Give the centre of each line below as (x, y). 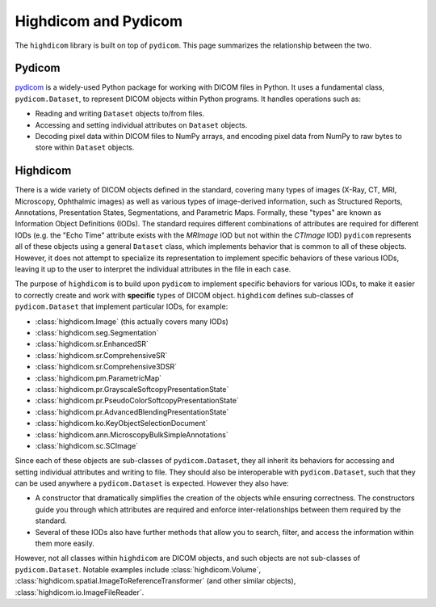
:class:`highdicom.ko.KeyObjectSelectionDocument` (122, 424)
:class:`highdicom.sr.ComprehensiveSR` (101, 355)
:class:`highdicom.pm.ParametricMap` (99, 378)
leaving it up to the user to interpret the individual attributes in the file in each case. (153, 269)
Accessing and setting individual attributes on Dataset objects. (141, 124)
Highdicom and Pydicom (99, 21)
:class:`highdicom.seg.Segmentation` (97, 333)
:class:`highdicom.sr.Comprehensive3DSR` (106, 367)
